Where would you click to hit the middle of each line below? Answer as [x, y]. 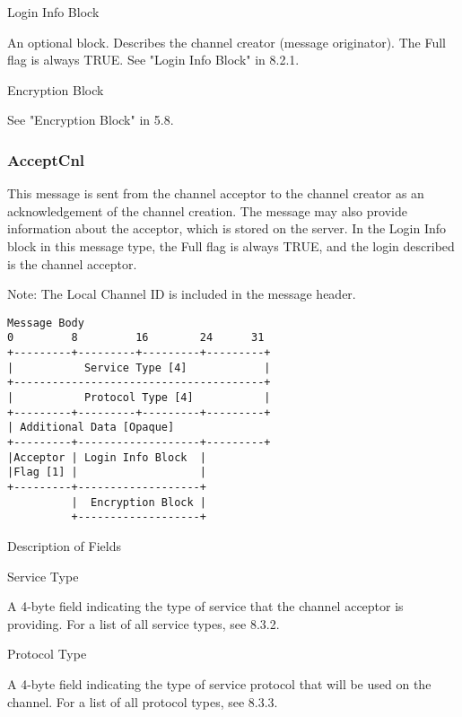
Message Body [46, 323]
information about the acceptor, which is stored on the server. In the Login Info [227, 228]
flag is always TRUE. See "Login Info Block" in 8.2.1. [153, 60]
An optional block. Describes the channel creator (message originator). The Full [227, 42]
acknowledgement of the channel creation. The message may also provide [207, 210]
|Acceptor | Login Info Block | [107, 457]
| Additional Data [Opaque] [91, 428]
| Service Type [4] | [139, 367]
